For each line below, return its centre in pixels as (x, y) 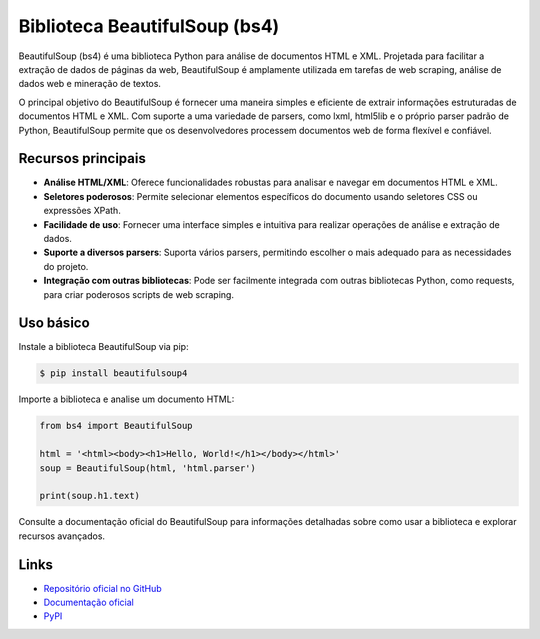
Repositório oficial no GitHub (102, 588)
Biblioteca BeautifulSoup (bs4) (149, 26)
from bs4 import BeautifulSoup (116, 426)
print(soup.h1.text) (89, 496)
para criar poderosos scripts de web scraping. (139, 294)
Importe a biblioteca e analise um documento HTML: (126, 399)
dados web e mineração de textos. (90, 84)
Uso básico (54, 323)
